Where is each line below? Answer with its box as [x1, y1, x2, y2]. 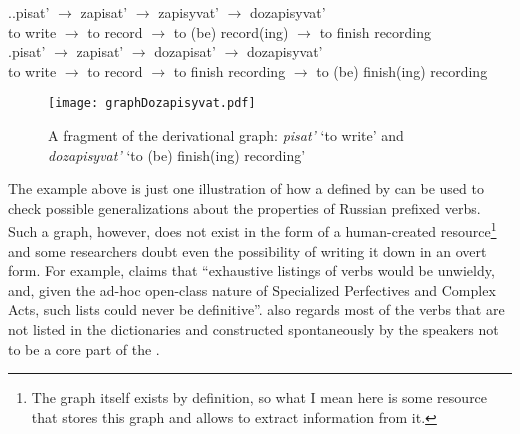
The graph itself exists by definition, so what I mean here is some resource [31, 387, 488, 408]
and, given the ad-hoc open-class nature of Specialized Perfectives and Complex [8, 279, 496, 300]
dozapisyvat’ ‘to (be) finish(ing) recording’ [48, 144, 306, 165]
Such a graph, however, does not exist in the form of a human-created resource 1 [8, 218, 497, 242]
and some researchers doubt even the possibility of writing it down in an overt [8, 240, 487, 261]
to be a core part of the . [8, 338, 160, 359]
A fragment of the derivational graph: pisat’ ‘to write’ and [48, 125, 404, 146]
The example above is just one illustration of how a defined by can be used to [8, 178, 484, 199]
